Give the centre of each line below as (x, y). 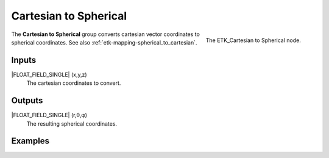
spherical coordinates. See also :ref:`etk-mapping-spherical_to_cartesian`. (104, 42)
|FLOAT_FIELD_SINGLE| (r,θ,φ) (49, 115)
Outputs (27, 101)
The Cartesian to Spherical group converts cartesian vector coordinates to (106, 34)
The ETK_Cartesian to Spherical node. (253, 40)
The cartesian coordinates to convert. (74, 83)
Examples (30, 141)
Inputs (24, 60)
